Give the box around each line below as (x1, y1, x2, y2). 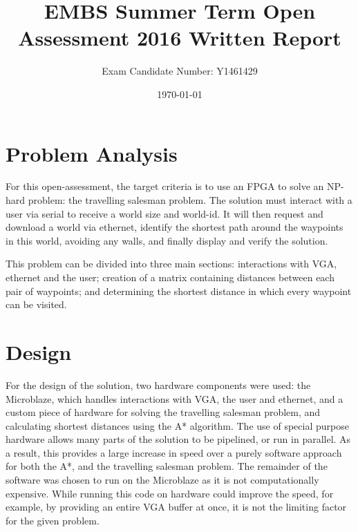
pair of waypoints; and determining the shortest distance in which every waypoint (6, 283, 352, 298)
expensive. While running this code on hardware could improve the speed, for (6, 486, 334, 500)
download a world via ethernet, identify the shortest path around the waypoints (6, 220, 343, 234)
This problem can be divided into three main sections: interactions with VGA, (6, 256, 337, 271)
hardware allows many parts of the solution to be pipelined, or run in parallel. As (6, 432, 351, 446)
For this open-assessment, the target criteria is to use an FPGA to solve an (6, 179, 324, 193)
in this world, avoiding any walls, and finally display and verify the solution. (6, 233, 328, 247)
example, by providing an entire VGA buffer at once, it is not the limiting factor (6, 500, 347, 514)
